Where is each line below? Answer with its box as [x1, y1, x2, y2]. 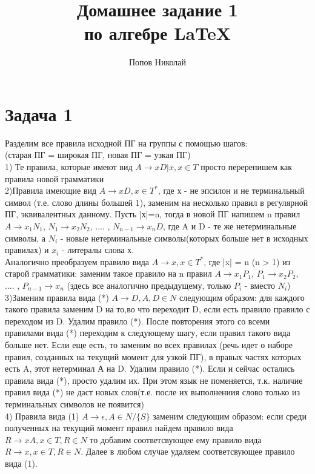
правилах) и [5, 243, 49, 256]
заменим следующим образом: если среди [153, 409, 307, 422]
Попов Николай [128, 56, 187, 68]
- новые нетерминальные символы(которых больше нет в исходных [60, 231, 308, 244]
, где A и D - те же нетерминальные [163, 220, 297, 232]
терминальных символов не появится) [5, 397, 144, 410]
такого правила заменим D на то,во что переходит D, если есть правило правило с [5, 303, 310, 315]
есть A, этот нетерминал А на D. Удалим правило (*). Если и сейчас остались [5, 362, 295, 375]
